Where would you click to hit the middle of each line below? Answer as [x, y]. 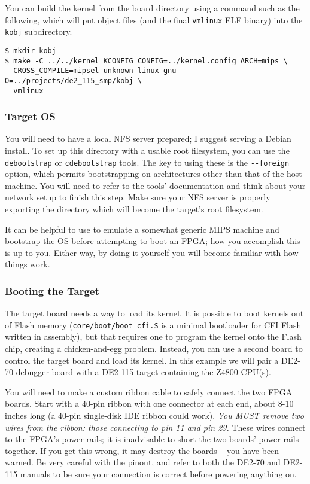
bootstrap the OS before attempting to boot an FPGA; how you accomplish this [153, 241]
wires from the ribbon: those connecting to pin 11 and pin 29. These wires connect [155, 427]
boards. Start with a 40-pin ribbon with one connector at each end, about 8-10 [149, 404]
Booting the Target [52, 290]
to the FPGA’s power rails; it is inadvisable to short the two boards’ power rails [152, 439]
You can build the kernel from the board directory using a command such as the [152, 8]
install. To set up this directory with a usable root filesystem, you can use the [147, 150]
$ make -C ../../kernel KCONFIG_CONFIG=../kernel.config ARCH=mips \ [146, 61]
